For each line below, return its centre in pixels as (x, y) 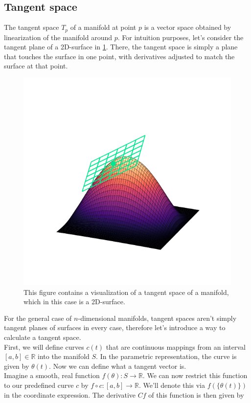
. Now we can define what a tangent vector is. (118, 366)
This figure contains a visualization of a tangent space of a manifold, (126, 292)
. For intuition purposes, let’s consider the (181, 37)
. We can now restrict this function (195, 375)
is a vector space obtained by (188, 27)
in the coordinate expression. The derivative (70, 394)
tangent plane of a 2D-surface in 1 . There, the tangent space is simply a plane (121, 47)
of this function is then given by (196, 394)
